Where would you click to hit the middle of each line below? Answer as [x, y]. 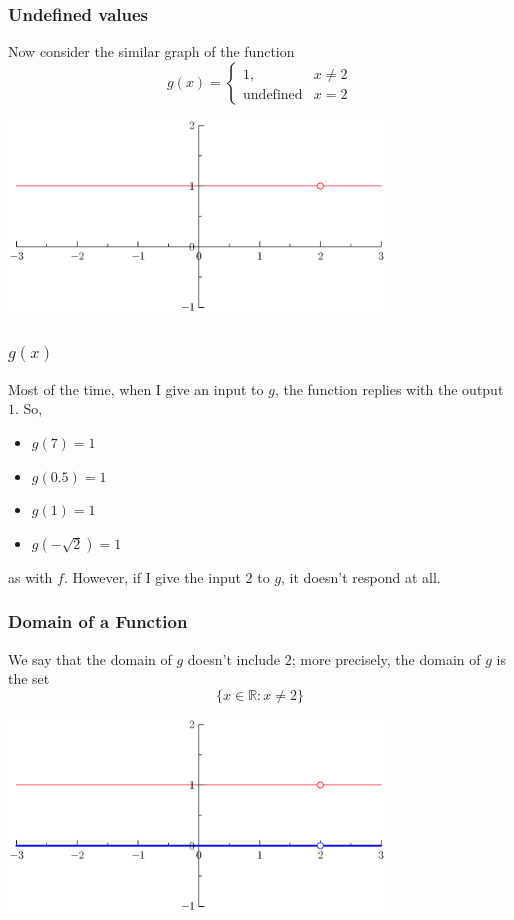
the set [29, 678]
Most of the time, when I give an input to [136, 388]
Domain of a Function [98, 621]
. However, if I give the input [152, 576]
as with [30, 576]
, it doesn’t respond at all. [361, 576]
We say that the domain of [90, 658]
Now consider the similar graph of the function [151, 51]
